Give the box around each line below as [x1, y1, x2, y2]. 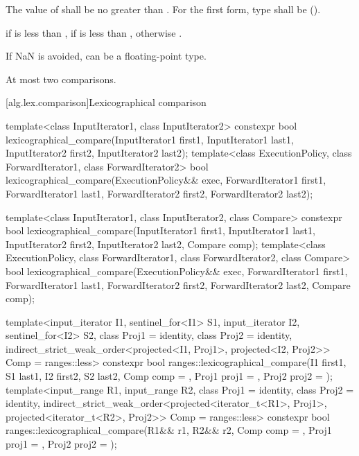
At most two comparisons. [6, 71, 116, 86]
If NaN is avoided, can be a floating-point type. [6, 49, 207, 63]
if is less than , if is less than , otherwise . [6, 25, 182, 40]
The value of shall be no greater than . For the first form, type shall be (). [6, 2, 321, 16]
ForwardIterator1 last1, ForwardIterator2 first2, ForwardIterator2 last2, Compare [6, 277, 351, 292]
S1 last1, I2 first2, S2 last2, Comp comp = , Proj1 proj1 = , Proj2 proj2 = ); [6, 369, 333, 383]
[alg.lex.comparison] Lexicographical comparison [6, 95, 207, 109]
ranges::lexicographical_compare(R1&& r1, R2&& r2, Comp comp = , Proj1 [6, 423, 332, 437]
